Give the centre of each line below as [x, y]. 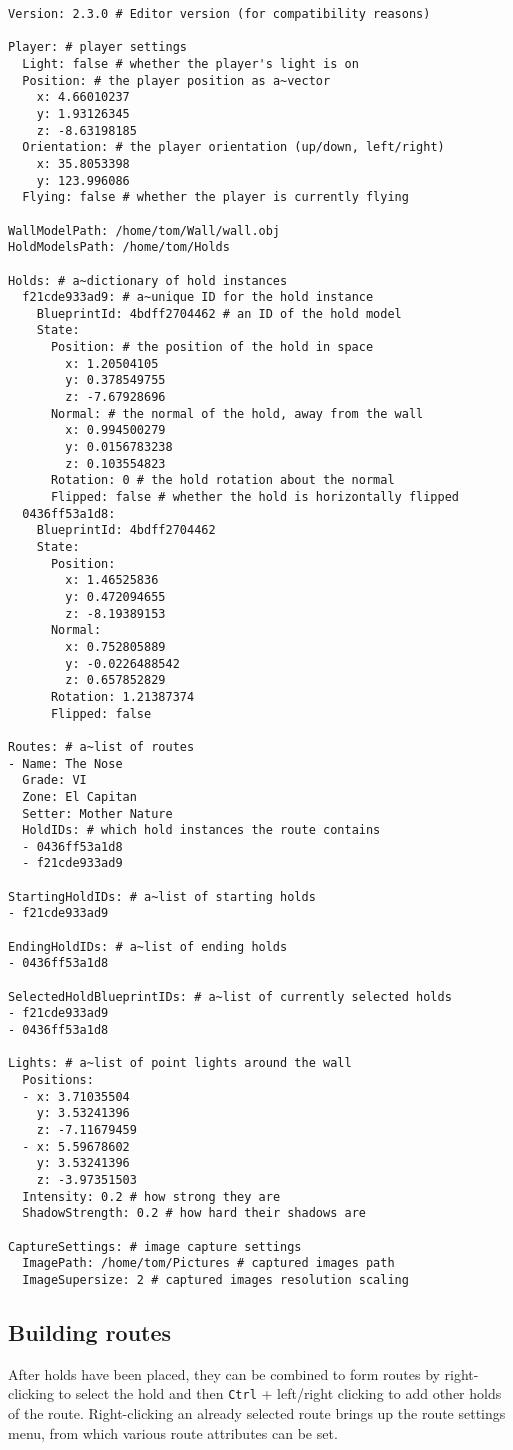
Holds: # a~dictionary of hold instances [148, 280]
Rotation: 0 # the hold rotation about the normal [222, 480]
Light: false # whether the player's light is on [190, 63]
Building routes [90, 1331]
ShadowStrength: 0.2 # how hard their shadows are [194, 1213]
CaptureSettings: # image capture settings [155, 1246]
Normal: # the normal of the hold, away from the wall [237, 413]
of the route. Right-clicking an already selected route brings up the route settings [257, 1412]
